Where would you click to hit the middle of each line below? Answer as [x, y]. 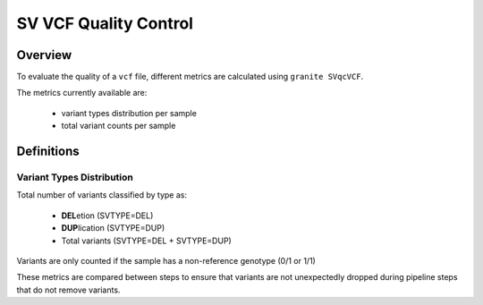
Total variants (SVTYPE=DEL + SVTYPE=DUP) [146, 241]
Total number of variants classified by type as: [102, 195]
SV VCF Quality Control [105, 23]
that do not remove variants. [68, 290]
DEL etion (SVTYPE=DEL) [107, 216]
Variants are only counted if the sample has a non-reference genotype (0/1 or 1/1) [166, 260]
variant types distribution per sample [129, 113]
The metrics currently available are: [82, 93]
